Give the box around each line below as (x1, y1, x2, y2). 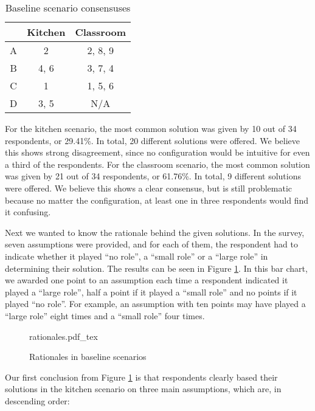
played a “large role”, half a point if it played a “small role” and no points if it (5, 285, 297, 298)
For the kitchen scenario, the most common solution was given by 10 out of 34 (5, 122, 297, 134)
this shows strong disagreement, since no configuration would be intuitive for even (5, 146, 310, 159)
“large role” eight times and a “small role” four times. (5, 309, 205, 322)
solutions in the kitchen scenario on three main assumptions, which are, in (5, 382, 282, 395)
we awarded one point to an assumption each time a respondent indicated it (5, 274, 288, 286)
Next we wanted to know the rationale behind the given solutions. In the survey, (5, 226, 305, 238)
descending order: (5, 394, 70, 407)
